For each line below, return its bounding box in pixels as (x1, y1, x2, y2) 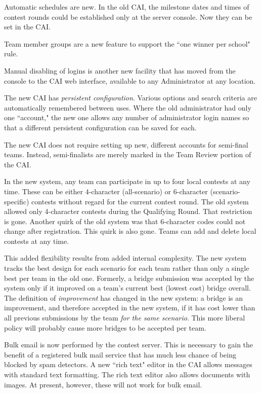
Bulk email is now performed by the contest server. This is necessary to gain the (4, 339, 253, 350)
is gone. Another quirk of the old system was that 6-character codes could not (4, 216, 246, 226)
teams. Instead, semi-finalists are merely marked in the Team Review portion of (4, 149, 251, 160)
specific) (4, 196, 29, 206)
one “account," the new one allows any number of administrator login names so (4, 112, 249, 123)
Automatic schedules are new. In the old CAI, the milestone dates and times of (4, 2, 249, 12)
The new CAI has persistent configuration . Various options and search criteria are (4, 92, 257, 103)
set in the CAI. (4, 21, 51, 32)
